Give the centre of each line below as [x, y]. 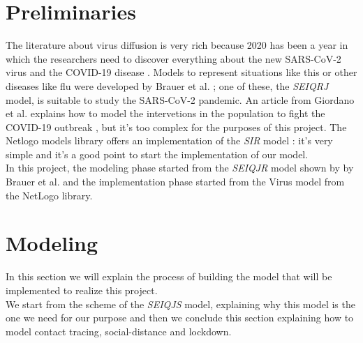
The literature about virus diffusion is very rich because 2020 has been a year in [177, 45]
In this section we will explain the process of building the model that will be [169, 276]
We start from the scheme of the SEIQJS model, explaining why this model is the [180, 304]
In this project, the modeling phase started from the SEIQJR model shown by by [180, 168]
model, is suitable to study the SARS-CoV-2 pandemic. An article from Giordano [180, 99]
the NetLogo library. [49, 195]
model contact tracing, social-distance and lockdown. [119, 331]
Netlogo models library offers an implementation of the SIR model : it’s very [169, 140]
